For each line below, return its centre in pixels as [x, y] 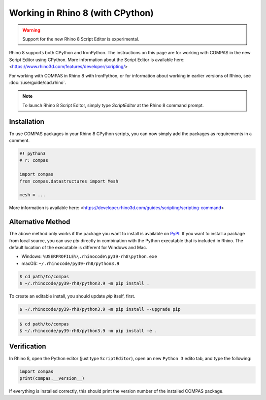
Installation [27, 122]
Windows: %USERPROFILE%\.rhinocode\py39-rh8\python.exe [89, 256]
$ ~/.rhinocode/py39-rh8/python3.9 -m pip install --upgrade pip [100, 309]
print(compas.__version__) [52, 378]
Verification [28, 346]
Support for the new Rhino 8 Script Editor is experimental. [81, 39]
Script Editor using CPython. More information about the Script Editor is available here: [97, 60]
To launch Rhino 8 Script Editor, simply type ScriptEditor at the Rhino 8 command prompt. [113, 105]
